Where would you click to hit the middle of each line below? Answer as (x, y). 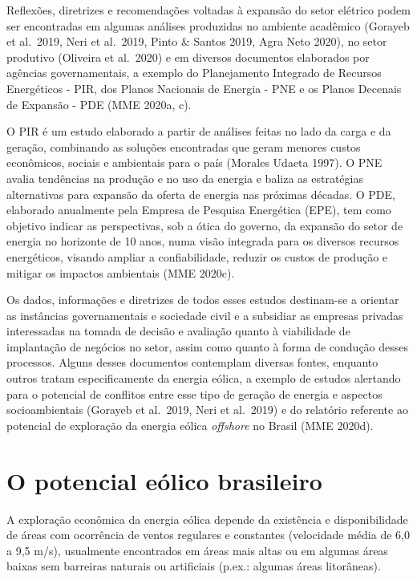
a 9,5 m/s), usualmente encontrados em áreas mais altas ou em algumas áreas (197, 550)
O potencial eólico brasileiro (164, 480)
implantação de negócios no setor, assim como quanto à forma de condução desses (208, 346)
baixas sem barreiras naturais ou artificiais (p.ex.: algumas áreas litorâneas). (194, 566)
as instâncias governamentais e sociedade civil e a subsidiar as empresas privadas (205, 315)
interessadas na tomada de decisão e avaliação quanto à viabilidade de (178, 331)
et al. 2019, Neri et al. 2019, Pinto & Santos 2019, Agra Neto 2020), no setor (197, 41)
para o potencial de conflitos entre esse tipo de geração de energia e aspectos (194, 393)
